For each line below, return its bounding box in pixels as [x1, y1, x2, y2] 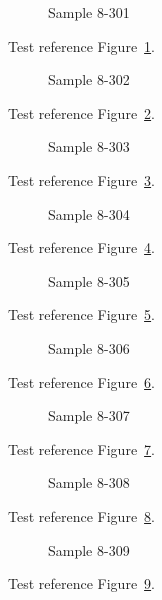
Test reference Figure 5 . [8, 304, 155, 325]
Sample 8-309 [48, 539, 130, 560]
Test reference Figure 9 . [8, 573, 155, 594]
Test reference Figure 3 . [8, 169, 155, 190]
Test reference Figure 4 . [8, 237, 155, 258]
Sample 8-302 [48, 69, 130, 90]
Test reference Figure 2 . [8, 102, 155, 123]
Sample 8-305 [48, 270, 130, 291]
